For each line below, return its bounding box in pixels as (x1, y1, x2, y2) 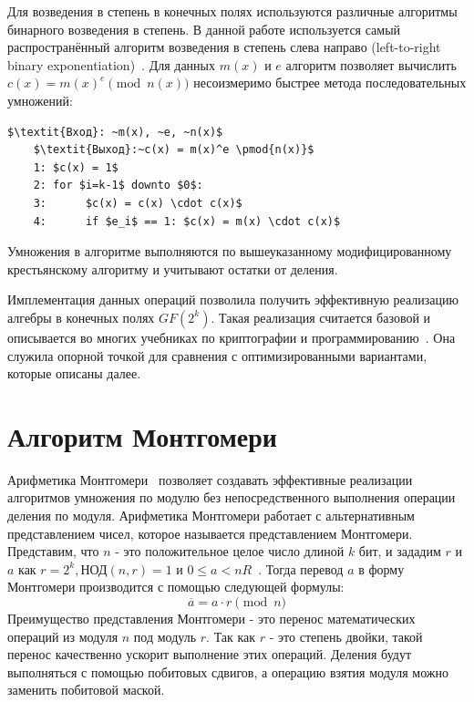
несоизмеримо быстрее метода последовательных (193, 73, 467, 92)
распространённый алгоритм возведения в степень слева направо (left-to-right (7, 37, 441, 57)
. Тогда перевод (258, 559, 344, 578)
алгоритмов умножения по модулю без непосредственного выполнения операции (7, 488, 456, 507)
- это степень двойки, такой (269, 626, 423, 645)
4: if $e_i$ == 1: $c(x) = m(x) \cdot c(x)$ (33, 214, 341, 228)
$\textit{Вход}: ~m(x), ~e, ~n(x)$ (7, 125, 223, 139)
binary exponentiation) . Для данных (7, 55, 216, 74)
